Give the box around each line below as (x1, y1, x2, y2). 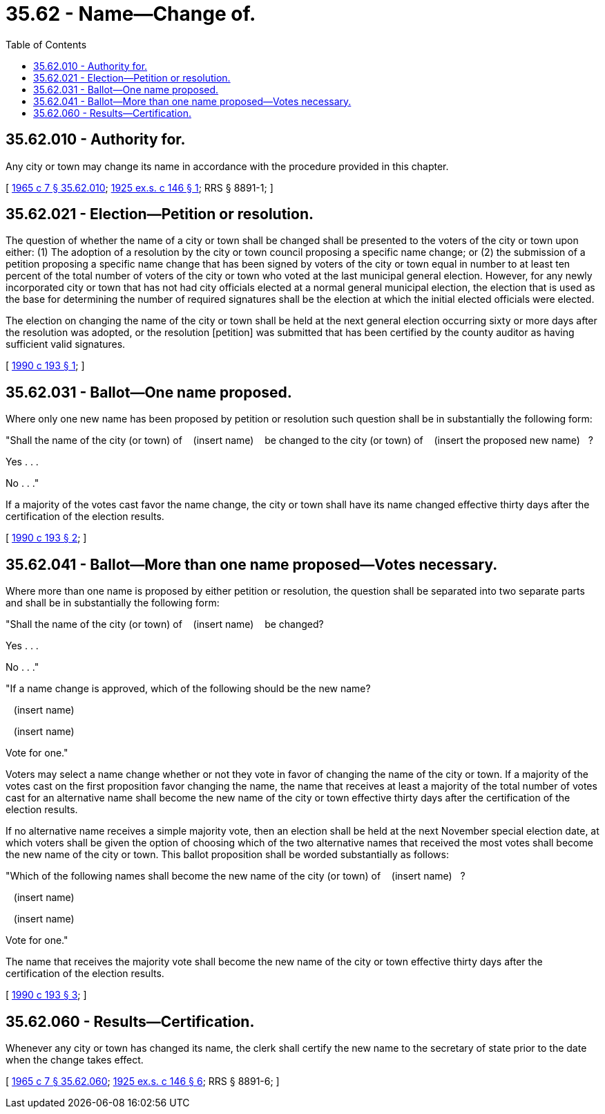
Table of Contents (6, 38, 87, 50)
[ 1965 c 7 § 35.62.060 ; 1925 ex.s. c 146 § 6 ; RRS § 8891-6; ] (6, 1075, 280, 1087)
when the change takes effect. (6, 1053, 144, 1066)
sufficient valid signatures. (6, 338, 126, 351)
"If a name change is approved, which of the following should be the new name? (6, 683, 371, 695)
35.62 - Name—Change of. (6, 2, 256, 26)
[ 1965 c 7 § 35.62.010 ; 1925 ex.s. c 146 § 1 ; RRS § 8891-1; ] (6, 181, 273, 194)
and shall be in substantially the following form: (6, 597, 220, 609)
